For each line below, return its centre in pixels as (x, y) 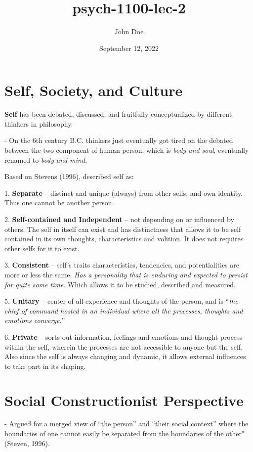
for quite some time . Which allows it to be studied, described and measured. (120, 284)
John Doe (129, 31)
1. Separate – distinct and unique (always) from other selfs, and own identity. (124, 193)
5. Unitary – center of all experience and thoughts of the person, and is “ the (121, 301)
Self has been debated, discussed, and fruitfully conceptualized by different (118, 114)
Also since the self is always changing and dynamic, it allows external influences (125, 356)
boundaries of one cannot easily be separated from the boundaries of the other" (125, 433)
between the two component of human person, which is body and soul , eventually (127, 150)
